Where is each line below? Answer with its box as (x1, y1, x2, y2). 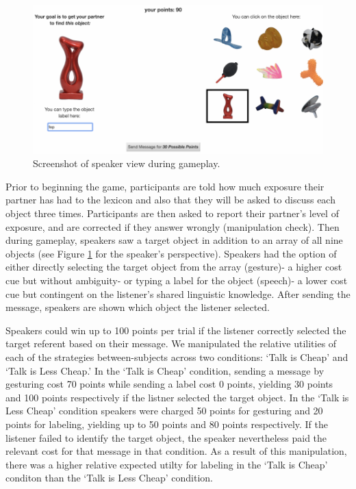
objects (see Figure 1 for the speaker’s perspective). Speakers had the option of (5, 246, 337, 260)
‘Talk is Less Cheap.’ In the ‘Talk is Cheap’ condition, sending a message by (5, 363, 325, 377)
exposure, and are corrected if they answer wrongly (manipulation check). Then (5, 219, 340, 234)
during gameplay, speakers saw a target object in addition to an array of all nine (5, 233, 343, 247)
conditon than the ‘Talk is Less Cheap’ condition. (5, 471, 214, 485)
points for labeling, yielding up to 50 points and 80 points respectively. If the (5, 416, 329, 431)
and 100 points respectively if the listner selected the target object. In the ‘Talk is (5, 390, 349, 404)
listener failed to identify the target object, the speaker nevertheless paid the (5, 430, 327, 444)
